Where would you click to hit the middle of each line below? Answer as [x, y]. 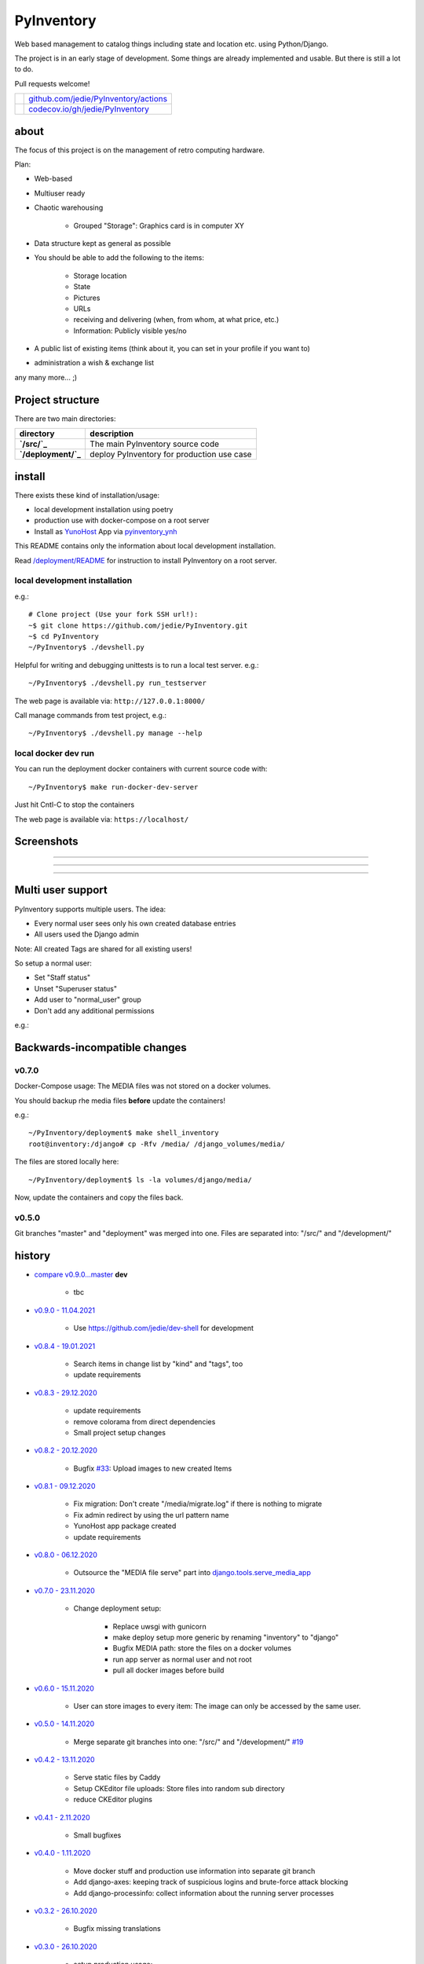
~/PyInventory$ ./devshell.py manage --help [116, 733]
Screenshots [46, 842]
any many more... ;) [46, 377]
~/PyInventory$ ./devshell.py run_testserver [118, 683]
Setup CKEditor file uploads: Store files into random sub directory [179, 1788]
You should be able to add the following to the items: [119, 258]
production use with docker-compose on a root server [122, 520]
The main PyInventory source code [155, 444]
